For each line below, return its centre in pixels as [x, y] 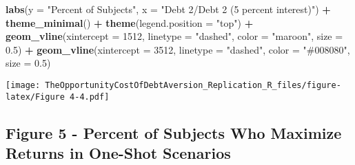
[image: [23, 85]
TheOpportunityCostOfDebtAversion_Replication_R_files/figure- [193, 85]
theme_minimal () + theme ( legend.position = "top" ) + [130, 22]
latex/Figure [35, 97]
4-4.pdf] [90, 97]
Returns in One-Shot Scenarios [118, 153]
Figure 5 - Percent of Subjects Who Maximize [174, 132]
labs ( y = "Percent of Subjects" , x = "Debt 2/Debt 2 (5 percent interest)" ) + [168, 9]
